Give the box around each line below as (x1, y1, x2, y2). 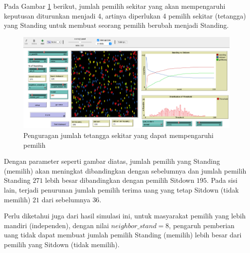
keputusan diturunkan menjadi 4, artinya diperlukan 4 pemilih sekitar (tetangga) (4, 10, 246, 20)
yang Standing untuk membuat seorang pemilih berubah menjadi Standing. (4, 20, 229, 30)
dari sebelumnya (41, 194, 90, 204)
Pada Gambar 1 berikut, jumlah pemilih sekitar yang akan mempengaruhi (4, 1, 226, 11)
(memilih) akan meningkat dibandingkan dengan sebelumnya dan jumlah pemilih (4, 165, 247, 175)
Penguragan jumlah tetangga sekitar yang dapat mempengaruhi (23, 130, 214, 140)
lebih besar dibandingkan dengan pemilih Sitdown (45, 175, 195, 185)
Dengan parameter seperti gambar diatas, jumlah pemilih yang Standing (4, 156, 220, 166)
